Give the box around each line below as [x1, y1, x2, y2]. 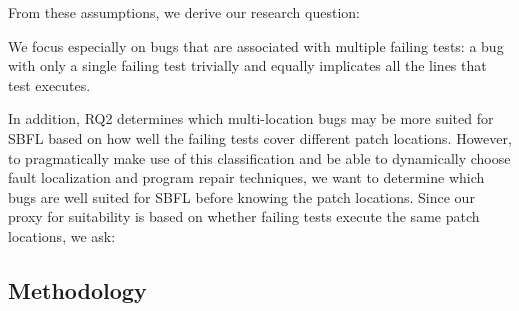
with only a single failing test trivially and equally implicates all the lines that [8, 55, 487, 76]
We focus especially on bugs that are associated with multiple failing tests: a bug [8, 35, 504, 56]
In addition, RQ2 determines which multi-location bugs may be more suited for [8, 108, 494, 129]
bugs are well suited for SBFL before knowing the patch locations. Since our [8, 186, 475, 207]
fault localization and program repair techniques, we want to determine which [8, 167, 485, 188]
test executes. [8, 74, 91, 95]
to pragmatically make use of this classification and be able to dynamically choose [8, 147, 511, 168]
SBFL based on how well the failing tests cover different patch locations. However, [8, 127, 512, 148]
